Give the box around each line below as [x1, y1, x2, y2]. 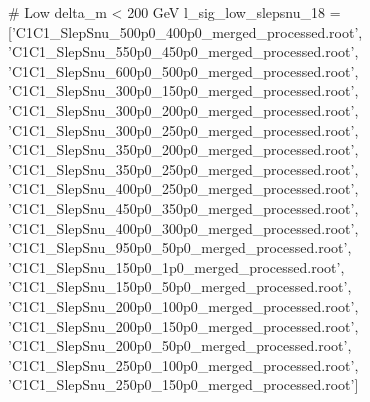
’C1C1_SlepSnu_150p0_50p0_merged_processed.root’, [8, 276, 352, 297]
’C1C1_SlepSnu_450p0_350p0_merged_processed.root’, [8, 197, 359, 218]
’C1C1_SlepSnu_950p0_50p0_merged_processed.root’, [8, 237, 352, 258]
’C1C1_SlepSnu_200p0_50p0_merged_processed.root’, [8, 335, 352, 356]
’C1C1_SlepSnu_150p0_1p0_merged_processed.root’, [8, 256, 345, 277]
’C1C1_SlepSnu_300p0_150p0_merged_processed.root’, [8, 80, 359, 101]
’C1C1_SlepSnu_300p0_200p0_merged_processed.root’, [8, 99, 359, 120]
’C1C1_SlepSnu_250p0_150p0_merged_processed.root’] [8, 374, 359, 395]
